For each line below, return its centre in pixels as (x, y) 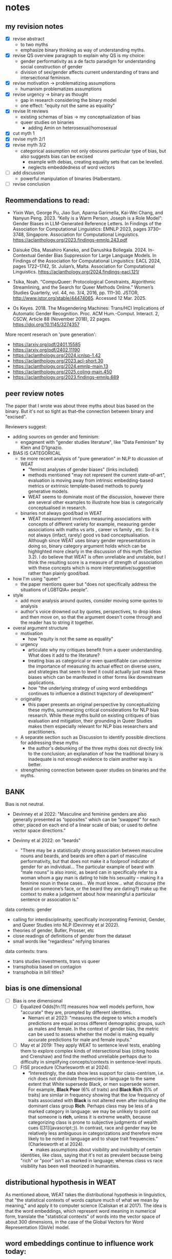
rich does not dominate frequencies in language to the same (91, 1078)
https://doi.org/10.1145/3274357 (46, 325)
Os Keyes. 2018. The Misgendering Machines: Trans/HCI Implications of (89, 308)
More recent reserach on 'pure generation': (51, 335)
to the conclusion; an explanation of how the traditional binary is (96, 754)
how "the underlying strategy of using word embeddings (88, 688)
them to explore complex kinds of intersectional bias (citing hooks (90, 1051)
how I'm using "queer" (36, 579)
